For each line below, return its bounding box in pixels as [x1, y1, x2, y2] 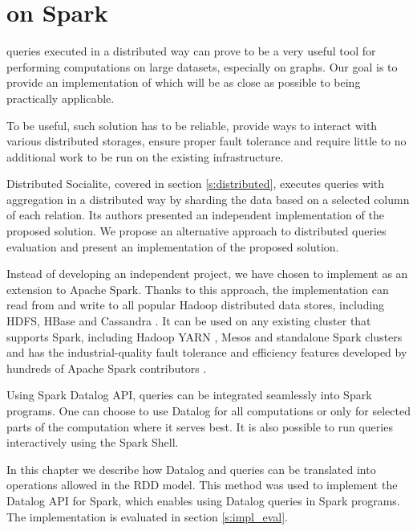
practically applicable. [6, 89, 115, 106]
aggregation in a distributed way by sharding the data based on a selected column [6, 190, 410, 207]
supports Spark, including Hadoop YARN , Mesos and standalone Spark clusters [6, 328, 403, 345]
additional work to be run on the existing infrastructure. [6, 148, 284, 165]
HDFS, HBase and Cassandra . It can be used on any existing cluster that [6, 312, 371, 329]
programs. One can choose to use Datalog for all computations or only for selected [6, 402, 411, 419]
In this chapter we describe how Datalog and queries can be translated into [6, 460, 376, 477]
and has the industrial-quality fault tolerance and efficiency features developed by [6, 344, 407, 361]
